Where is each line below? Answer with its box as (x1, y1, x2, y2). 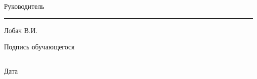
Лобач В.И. (4, 25, 38, 35)
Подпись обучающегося (4, 41, 75, 52)
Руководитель (4, 1, 44, 11)
